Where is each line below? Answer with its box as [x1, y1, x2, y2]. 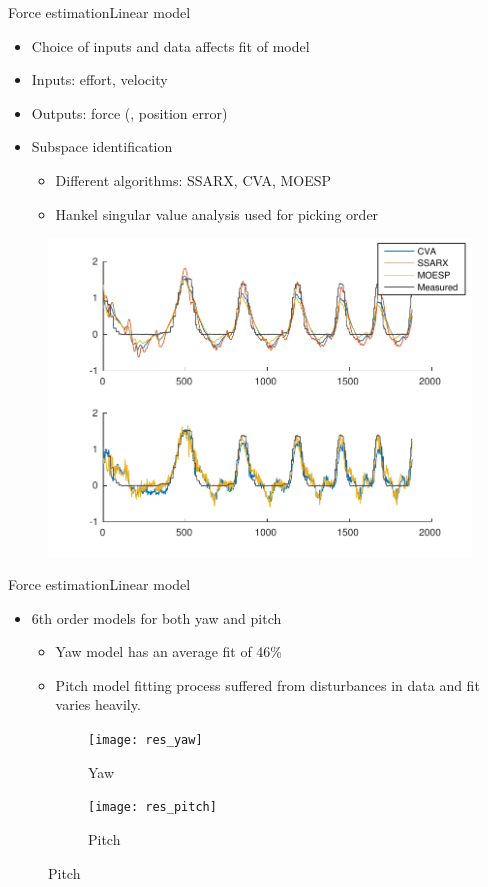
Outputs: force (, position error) [31, 102, 228, 123]
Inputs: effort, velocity [31, 69, 168, 90]
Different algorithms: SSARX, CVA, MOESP [55, 169, 332, 190]
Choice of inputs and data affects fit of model [31, 35, 310, 56]
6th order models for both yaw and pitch [31, 607, 282, 628]
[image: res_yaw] [88, 733, 203, 748]
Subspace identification [31, 136, 173, 157]
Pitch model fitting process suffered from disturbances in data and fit [55, 674, 480, 695]
